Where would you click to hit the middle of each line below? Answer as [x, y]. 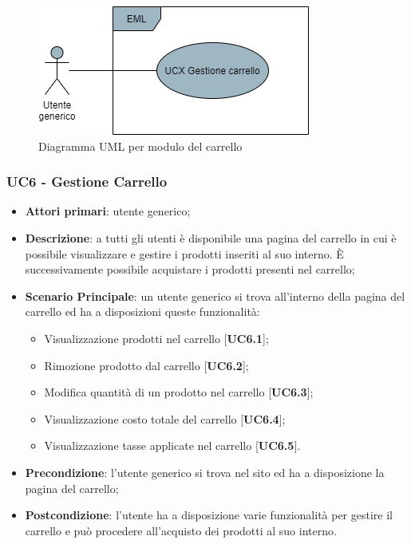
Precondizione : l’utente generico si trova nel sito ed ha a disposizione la [205, 472]
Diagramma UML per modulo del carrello [140, 146]
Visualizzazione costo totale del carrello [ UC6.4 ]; [165, 418]
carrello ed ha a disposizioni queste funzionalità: [142, 311]
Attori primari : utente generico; [108, 211]
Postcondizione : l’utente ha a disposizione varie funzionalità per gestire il [209, 515]
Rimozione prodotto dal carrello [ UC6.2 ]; [146, 365]
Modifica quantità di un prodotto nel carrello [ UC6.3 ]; [179, 392]
